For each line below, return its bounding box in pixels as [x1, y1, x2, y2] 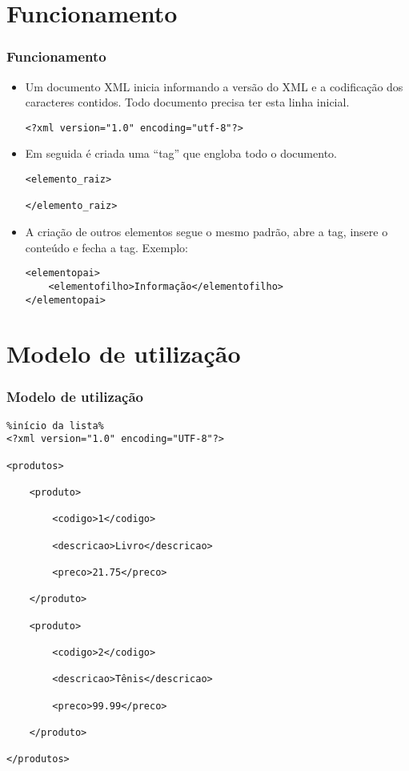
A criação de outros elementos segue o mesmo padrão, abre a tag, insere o [25, 223, 388, 239]
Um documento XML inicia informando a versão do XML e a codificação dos [25, 78, 403, 94]
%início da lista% [6, 420, 104, 432]
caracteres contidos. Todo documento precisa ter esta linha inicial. [25, 94, 350, 110]
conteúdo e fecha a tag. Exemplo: [25, 239, 188, 255]
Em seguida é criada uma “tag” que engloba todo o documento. [25, 145, 337, 162]
